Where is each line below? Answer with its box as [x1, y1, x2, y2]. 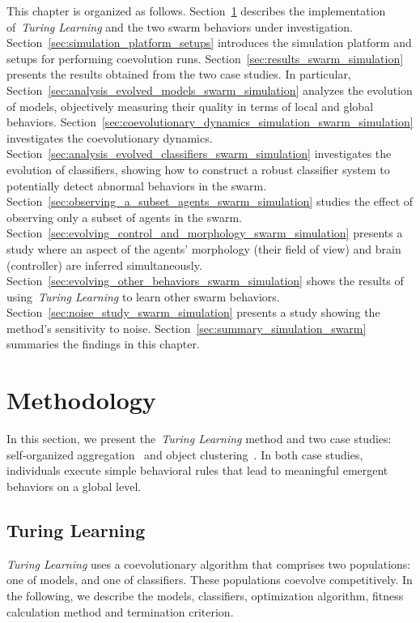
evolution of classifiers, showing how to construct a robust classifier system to [6, 160, 390, 177]
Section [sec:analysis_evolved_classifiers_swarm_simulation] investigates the [6, 145, 392, 162]
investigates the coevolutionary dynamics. [6, 129, 213, 146]
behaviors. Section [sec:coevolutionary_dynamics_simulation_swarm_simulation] [6, 113, 414, 130]
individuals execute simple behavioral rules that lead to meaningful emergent [6, 462, 388, 479]
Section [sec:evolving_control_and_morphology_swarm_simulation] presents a [6, 224, 403, 241]
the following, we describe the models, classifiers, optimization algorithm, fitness [6, 587, 404, 604]
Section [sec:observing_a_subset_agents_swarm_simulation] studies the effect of [6, 193, 414, 210]
